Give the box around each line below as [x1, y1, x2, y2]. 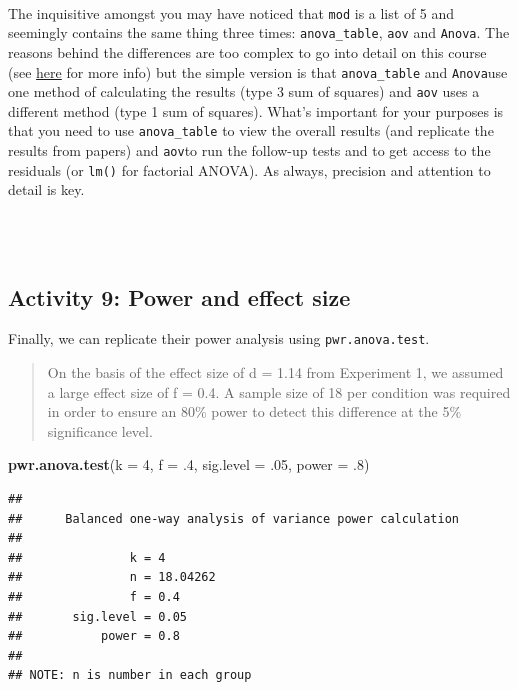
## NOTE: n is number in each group [8, 668, 252, 683]
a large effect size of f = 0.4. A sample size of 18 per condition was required [47, 381, 511, 402]
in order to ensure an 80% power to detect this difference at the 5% [47, 401, 462, 422]
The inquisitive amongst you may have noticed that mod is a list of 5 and [8, 2, 455, 23]
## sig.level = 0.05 [8, 609, 187, 624]
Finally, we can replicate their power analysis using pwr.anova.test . [8, 328, 430, 349]
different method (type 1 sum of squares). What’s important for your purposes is [8, 100, 504, 121]
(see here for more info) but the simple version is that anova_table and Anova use [8, 61, 508, 82]
